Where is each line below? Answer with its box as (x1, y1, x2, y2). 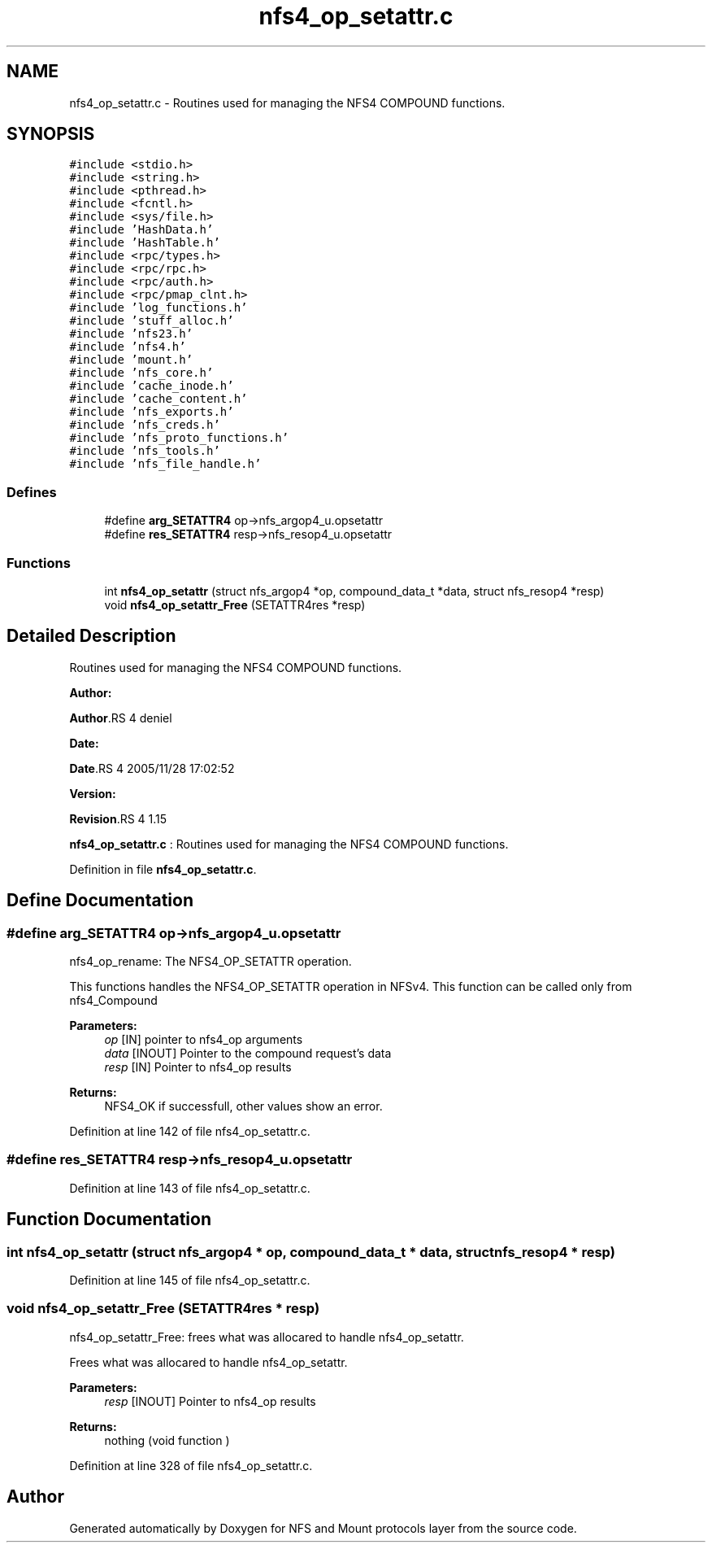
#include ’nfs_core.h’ (69, 366, 214, 380)
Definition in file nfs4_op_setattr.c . (69, 862, 257, 876)
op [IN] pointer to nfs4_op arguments (104, 1032, 303, 1046)
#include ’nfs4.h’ (69, 340, 186, 354)
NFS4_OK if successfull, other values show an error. (104, 1099, 383, 1113)
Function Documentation (7, 1209, 211, 1230)
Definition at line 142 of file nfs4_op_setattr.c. (69, 1124, 310, 1138)
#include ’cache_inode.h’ (69, 379, 234, 393)
